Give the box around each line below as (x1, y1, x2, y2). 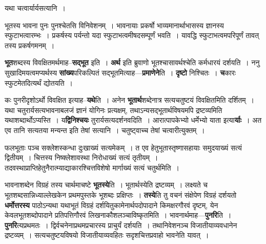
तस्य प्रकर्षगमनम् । (5, 40, 55, 50)
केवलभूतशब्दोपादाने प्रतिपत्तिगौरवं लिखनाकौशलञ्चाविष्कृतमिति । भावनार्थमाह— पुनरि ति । (5, 210, 232, 220)
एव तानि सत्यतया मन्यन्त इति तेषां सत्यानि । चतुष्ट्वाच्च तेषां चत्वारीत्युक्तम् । (5, 124, 205, 135)
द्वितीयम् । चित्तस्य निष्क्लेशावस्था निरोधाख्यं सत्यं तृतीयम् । (5, 152, 158, 163)
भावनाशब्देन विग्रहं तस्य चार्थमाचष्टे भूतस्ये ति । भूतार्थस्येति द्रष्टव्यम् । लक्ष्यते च (5, 179, 208, 190)
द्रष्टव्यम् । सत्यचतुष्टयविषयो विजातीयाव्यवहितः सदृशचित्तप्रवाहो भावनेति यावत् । (5, 230, 209, 240)
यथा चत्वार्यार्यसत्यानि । (5, 3, 66, 13)
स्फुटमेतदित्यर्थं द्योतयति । (5, 77, 73, 88)
